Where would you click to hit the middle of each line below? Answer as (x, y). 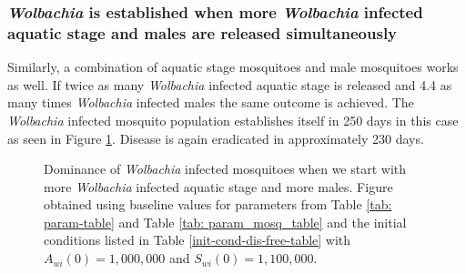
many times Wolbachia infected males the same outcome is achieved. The (211, 102)
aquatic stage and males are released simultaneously (203, 32)
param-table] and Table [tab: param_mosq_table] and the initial (225, 222)
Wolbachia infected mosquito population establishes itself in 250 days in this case (233, 120)
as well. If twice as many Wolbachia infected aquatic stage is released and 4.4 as (230, 84)
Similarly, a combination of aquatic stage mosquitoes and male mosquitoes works (233, 67)
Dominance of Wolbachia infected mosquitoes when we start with (225, 169)
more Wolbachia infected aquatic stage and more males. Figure (218, 186)
